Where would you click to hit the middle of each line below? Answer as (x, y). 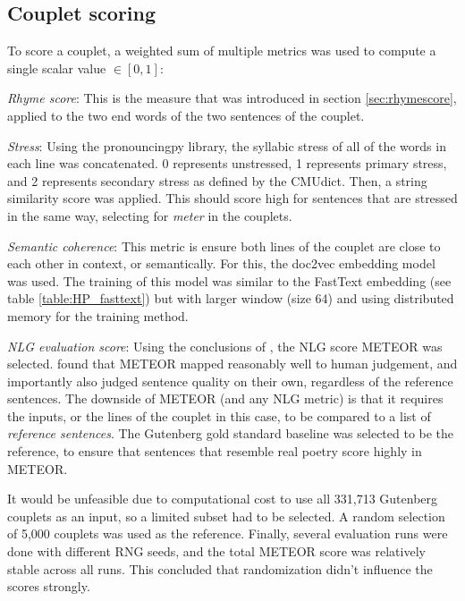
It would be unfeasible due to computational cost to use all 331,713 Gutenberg (223, 499)
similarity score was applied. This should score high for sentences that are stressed (232, 198)
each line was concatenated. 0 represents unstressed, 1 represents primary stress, (227, 163)
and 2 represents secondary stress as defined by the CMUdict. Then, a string (217, 180)
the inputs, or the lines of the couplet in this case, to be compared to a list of (219, 415)
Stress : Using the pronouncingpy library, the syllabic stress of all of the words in (227, 145)
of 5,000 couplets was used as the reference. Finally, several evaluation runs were (228, 533)
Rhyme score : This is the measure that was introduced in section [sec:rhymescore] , (232, 98)
